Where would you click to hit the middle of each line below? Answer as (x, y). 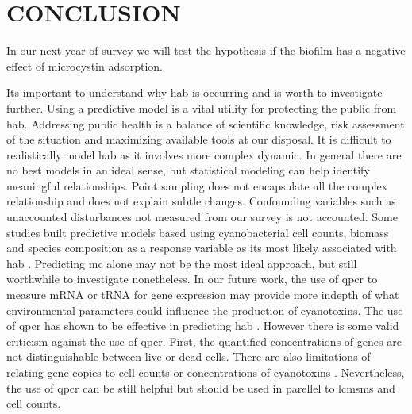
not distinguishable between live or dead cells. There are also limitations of (189, 356)
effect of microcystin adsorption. (85, 65)
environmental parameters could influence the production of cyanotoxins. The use (205, 310)
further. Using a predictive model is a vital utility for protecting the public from (202, 107)
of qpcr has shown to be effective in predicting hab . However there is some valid (203, 326)
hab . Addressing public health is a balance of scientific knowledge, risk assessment (206, 123)
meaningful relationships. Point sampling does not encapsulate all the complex (197, 185)
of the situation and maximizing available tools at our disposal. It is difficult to (199, 139)
